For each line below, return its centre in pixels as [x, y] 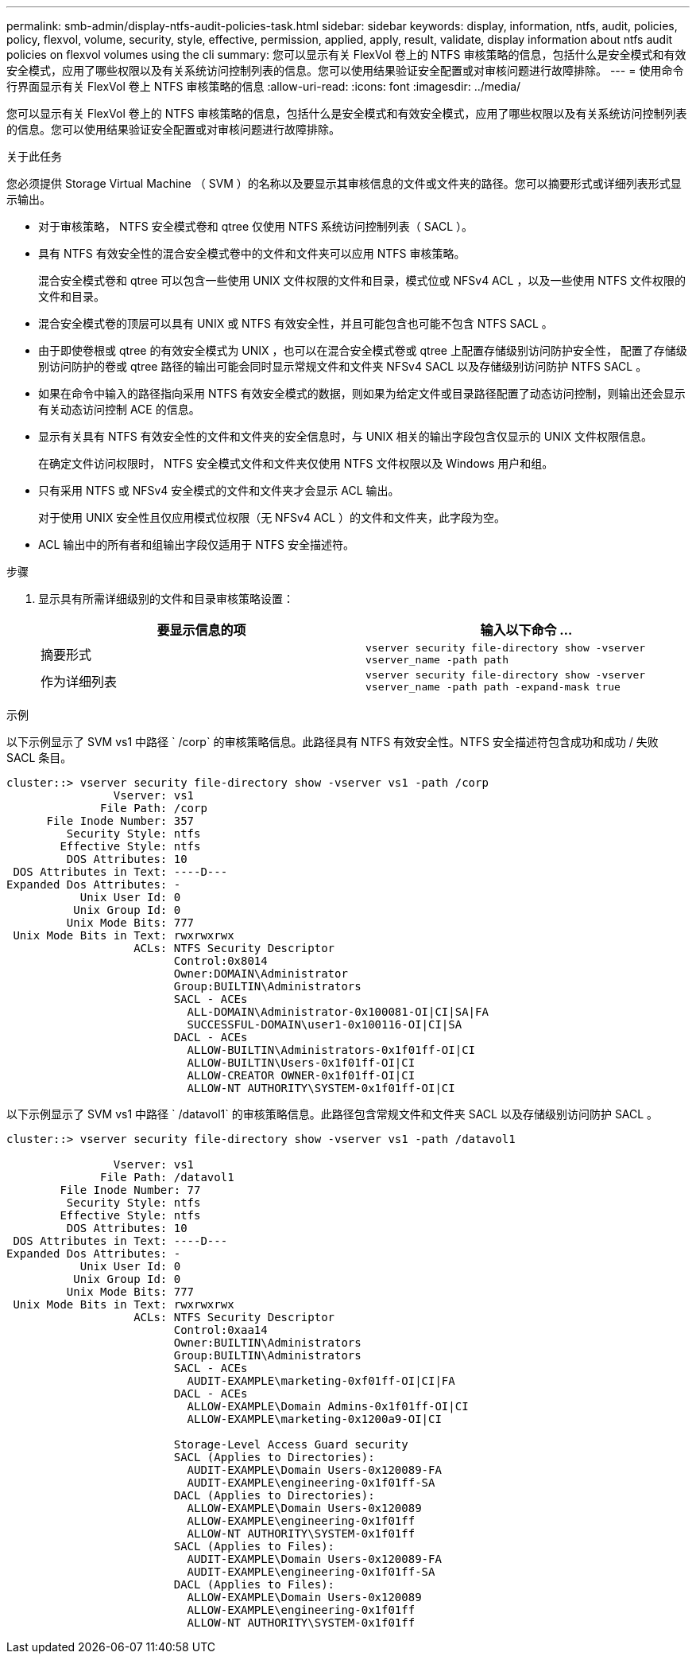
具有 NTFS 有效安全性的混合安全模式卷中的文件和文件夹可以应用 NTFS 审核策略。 [252, 253]
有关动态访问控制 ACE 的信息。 [119, 409]
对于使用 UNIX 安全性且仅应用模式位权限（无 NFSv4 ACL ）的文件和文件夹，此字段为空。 [272, 517]
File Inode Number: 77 [130, 1190]
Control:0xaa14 [220, 1330]
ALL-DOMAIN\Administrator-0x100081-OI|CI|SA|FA [338, 1012]
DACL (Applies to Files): [254, 1584]
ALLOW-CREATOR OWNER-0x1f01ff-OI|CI [301, 1075]
